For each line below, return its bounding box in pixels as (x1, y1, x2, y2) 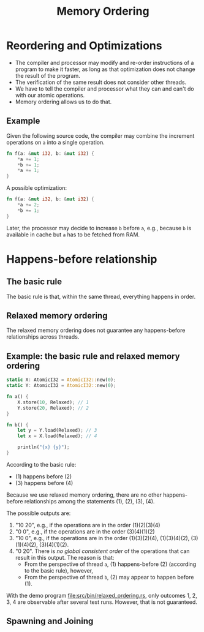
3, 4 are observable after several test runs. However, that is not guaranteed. (6, 598, 197, 606)
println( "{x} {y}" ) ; (17, 444, 70, 451)
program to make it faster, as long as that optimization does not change (15, 66, 195, 73)
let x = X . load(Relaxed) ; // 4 (17, 433, 97, 439)
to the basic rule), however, (24, 566, 94, 574)
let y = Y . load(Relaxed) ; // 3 (17, 427, 97, 434)
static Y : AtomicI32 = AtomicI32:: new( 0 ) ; (6, 383, 116, 389)
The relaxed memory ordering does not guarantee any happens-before (6, 326, 186, 334)
